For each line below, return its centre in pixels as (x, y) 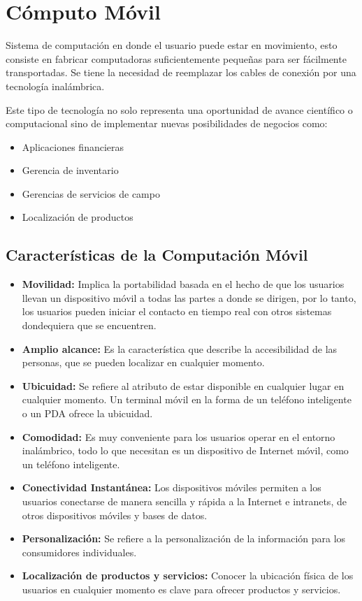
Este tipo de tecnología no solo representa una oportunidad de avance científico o (179, 109)
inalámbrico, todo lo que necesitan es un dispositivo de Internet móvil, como (185, 450)
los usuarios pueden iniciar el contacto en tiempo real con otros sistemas (177, 311)
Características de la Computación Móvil (157, 255)
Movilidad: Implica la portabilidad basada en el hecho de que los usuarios (183, 284)
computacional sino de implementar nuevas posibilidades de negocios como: (167, 123)
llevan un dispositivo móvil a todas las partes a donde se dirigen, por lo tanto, (189, 297)
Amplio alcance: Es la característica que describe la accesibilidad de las (180, 348)
